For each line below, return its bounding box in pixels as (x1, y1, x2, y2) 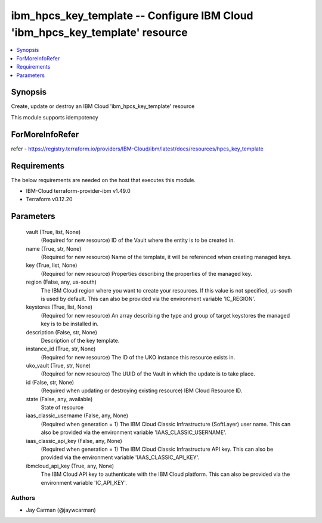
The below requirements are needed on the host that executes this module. (11, 176, 196, 183)
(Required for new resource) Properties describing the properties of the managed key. (41, 270, 253, 277)
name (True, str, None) (26, 245, 82, 252)
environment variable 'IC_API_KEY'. (41, 479, 128, 486)
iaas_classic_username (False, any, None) (26, 412, 128, 419)
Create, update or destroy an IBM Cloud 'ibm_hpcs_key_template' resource (11, 103, 195, 110)
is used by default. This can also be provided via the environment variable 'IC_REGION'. (41, 295, 256, 302)
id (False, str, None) (26, 379, 75, 386)
